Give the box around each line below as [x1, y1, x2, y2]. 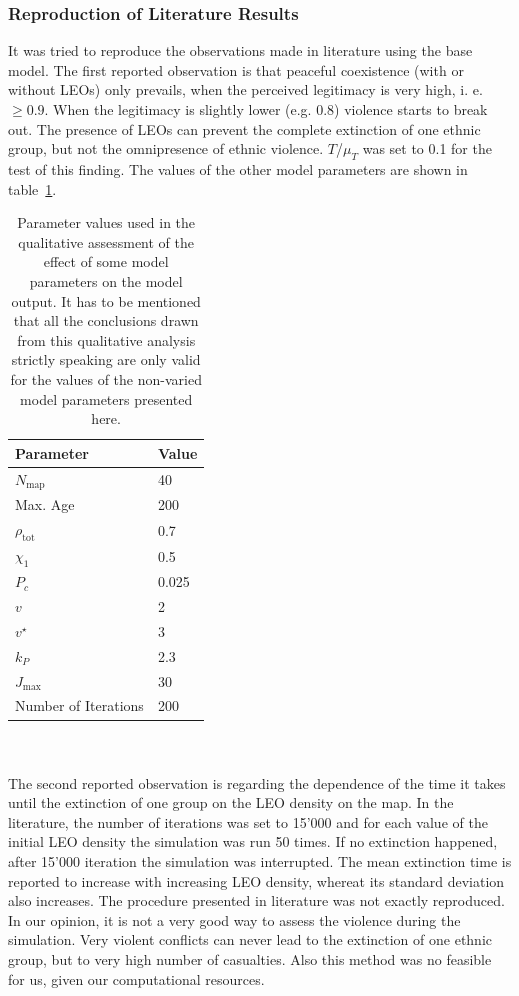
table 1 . [8, 178, 57, 199]
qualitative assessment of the [18, 231, 194, 252]
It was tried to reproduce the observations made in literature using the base [8, 40, 473, 61]
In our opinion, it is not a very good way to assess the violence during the [8, 909, 461, 930]
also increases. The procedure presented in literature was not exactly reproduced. [8, 890, 505, 911]
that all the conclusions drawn [13, 310, 199, 331]
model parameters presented [20, 388, 193, 409]
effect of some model [43, 251, 169, 272]
